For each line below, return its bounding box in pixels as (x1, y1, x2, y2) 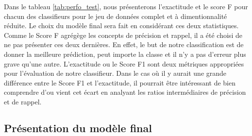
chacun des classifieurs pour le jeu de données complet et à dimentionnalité (4, 11, 227, 21)
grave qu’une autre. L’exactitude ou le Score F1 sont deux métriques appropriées (4, 58, 244, 68)
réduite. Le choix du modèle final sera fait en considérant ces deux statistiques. (4, 20, 239, 31)
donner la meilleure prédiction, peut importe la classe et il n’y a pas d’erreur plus (4, 49, 246, 59)
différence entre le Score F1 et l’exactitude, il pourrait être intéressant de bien (4, 77, 235, 87)
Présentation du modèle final (4, 120, 152, 135)
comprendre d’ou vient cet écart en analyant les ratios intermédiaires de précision (4, 87, 246, 97)
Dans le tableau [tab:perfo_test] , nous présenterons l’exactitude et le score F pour (4, 1, 248, 11)
